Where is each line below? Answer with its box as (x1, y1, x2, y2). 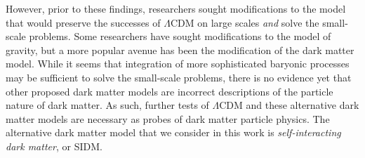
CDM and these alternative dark (219, 98, 359, 112)
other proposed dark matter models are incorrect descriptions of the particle (6, 84, 333, 98)
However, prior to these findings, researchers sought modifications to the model (6, 1, 346, 15)
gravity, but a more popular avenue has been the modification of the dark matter (6, 42, 354, 57)
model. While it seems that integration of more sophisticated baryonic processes (6, 56, 350, 71)
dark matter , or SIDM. (6, 138, 102, 153)
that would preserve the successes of (6, 15, 161, 29)
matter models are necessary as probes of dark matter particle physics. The (6, 111, 330, 126)
